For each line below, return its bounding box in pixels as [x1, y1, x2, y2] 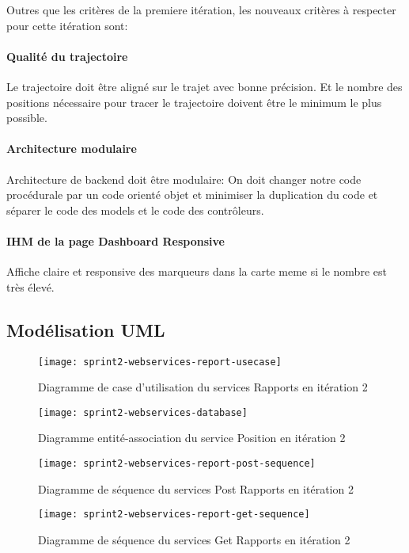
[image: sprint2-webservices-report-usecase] [38, 356, 282, 368]
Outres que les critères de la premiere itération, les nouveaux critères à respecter [6, 2, 396, 17]
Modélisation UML [6, 317, 165, 341]
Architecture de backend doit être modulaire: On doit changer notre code [6, 170, 362, 187]
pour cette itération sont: [6, 17, 128, 33]
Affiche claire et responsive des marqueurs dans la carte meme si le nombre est [6, 263, 387, 280]
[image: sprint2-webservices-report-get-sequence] [38, 509, 310, 521]
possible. [6, 109, 47, 126]
